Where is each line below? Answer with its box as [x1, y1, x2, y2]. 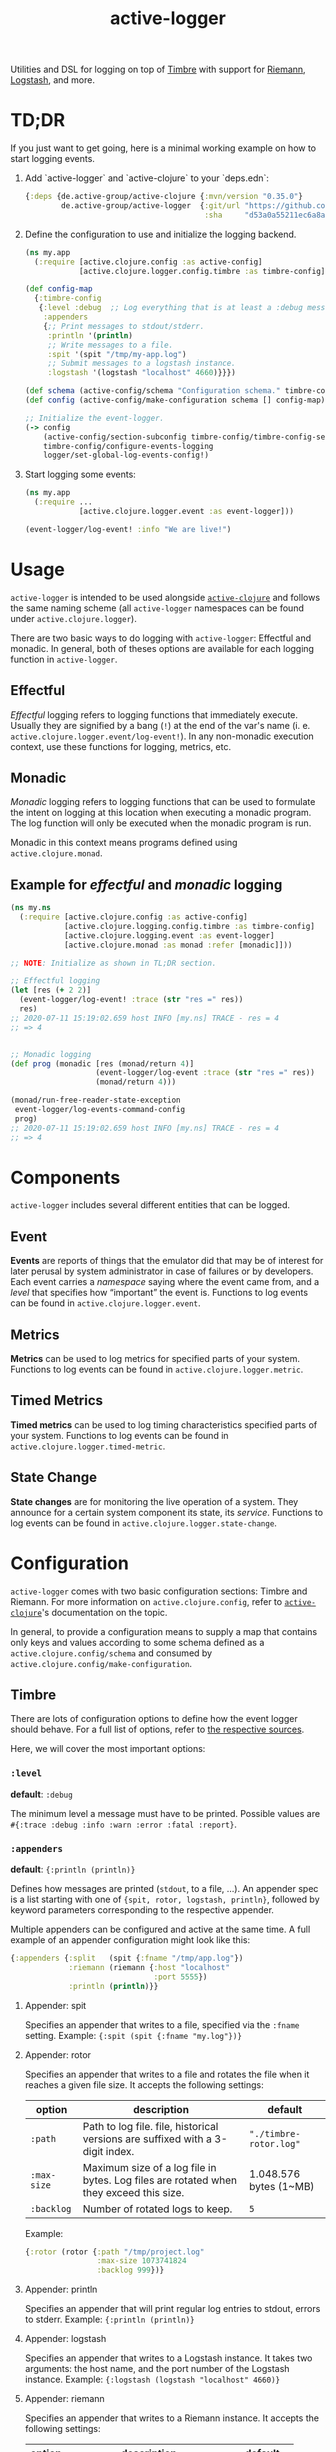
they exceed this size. [82, 2185, 185, 2199]
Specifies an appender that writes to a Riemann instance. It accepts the [24, 2412, 320, 2424]
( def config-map [24, 284, 93, 294]
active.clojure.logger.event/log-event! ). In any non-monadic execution [10, 730, 315, 742]
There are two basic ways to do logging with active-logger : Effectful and [10, 632, 312, 644]
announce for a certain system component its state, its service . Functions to [10, 1506, 323, 1518]
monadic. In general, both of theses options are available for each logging [10, 642, 315, 654]
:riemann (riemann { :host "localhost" [68, 1962, 230, 1972]
